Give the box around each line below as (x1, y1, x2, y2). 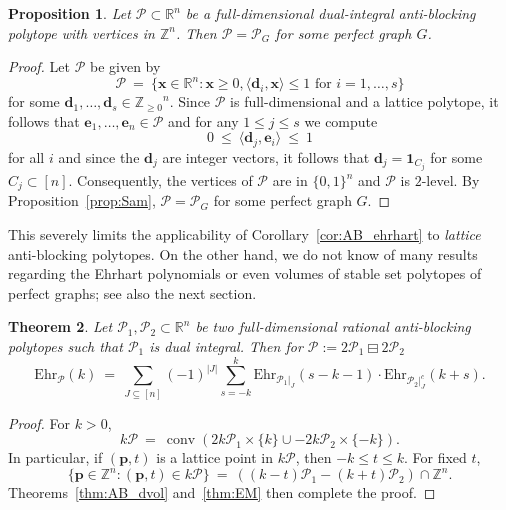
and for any (168, 110, 239, 131)
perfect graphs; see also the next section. (8, 282, 257, 303)
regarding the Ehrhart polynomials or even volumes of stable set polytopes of (8, 263, 482, 284)
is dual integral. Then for (149, 336, 303, 357)
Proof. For (8, 412, 71, 433)
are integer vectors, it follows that (162, 146, 370, 167)
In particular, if (8, 447, 103, 468)
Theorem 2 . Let (8, 316, 113, 337)
